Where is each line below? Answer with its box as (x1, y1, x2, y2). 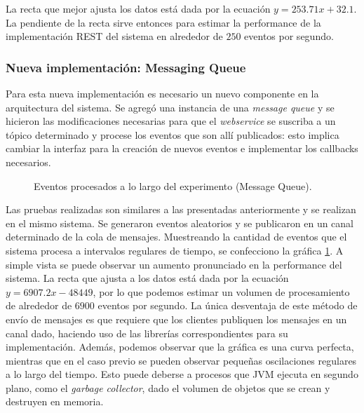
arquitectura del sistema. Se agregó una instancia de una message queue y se (6, 100, 335, 114)
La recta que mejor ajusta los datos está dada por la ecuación (6, 1, 271, 15)
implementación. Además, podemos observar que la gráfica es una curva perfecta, (6, 339, 354, 354)
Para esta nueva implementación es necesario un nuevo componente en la (6, 86, 319, 100)
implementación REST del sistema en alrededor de (6, 29, 223, 43)
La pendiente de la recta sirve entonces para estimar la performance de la (6, 15, 321, 29)
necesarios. (6, 154, 51, 169)
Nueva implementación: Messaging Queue (6, 58, 246, 76)
